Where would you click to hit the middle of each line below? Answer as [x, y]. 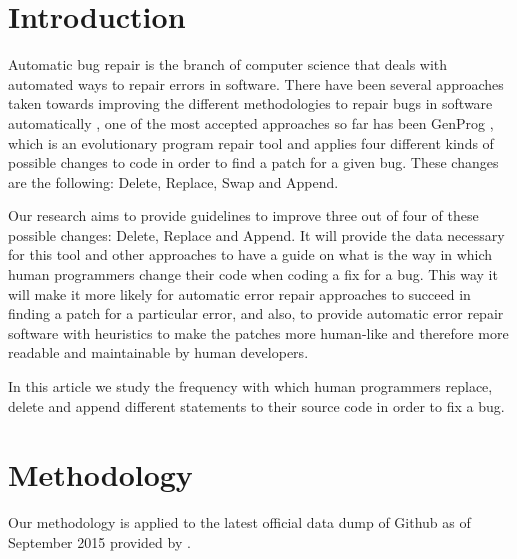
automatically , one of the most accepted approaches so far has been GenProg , [251, 122]
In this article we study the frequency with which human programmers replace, [250, 386]
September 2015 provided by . [99, 541]
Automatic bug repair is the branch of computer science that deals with [228, 64]
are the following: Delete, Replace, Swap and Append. [173, 181]
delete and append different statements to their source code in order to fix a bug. [256, 405]
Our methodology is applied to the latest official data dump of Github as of [239, 522]
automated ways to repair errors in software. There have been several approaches [256, 83]
